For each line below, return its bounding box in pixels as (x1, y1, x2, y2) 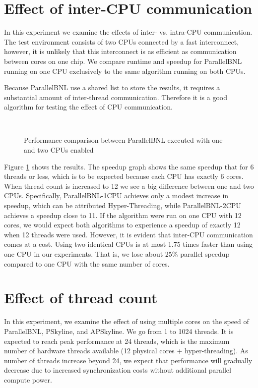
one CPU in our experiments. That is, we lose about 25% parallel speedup (4, 249, 230, 259)
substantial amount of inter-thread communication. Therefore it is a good (4, 92, 227, 102)
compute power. (4, 374, 52, 385)
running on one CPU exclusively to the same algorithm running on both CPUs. (4, 65, 246, 76)
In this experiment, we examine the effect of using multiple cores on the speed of (4, 316, 249, 327)
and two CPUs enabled (24, 145, 94, 155)
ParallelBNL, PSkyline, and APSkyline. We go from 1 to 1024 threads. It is (4, 326, 234, 336)
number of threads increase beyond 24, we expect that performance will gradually (4, 355, 253, 365)
